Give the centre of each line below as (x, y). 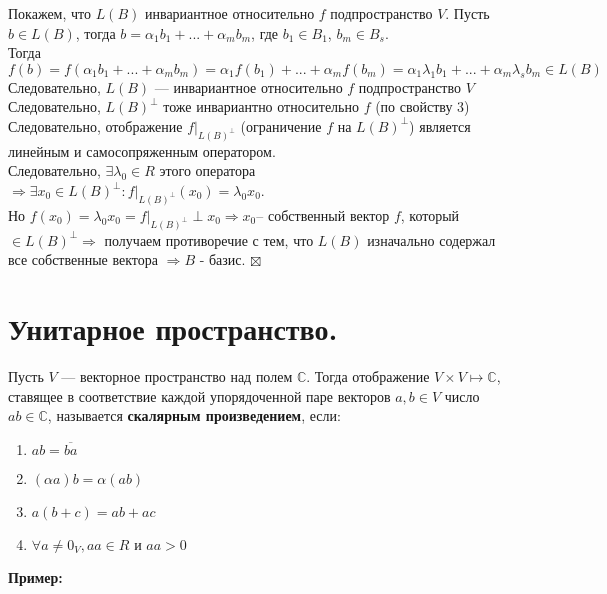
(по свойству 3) (422, 106)
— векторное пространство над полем (177, 376)
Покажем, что (50, 13)
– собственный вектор (323, 214)
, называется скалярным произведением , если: (194, 415)
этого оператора (207, 170)
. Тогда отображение (368, 376)
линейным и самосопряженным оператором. (142, 150)
